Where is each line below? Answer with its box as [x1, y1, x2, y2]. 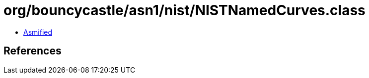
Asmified [23, 27, 53, 36]
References [3, 45, 62, 57]
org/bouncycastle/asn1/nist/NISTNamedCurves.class [3, 2, 366, 19]
